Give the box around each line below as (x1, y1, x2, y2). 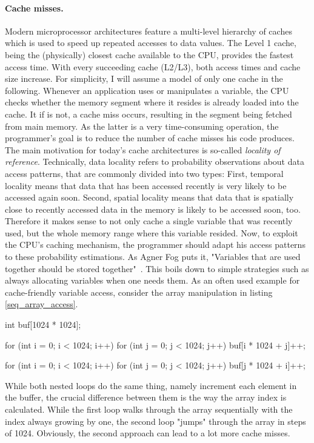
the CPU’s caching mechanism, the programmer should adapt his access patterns (5, 238, 306, 251)
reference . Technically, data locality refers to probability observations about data (5, 155, 304, 168)
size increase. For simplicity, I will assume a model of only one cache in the (5, 72, 283, 85)
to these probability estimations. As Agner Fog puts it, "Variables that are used (5, 250, 301, 263)
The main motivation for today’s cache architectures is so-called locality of (5, 143, 281, 156)
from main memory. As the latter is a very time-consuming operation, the (5, 119, 279, 132)
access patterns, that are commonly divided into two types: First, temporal (5, 167, 284, 179)
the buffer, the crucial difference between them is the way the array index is (5, 391, 287, 404)
